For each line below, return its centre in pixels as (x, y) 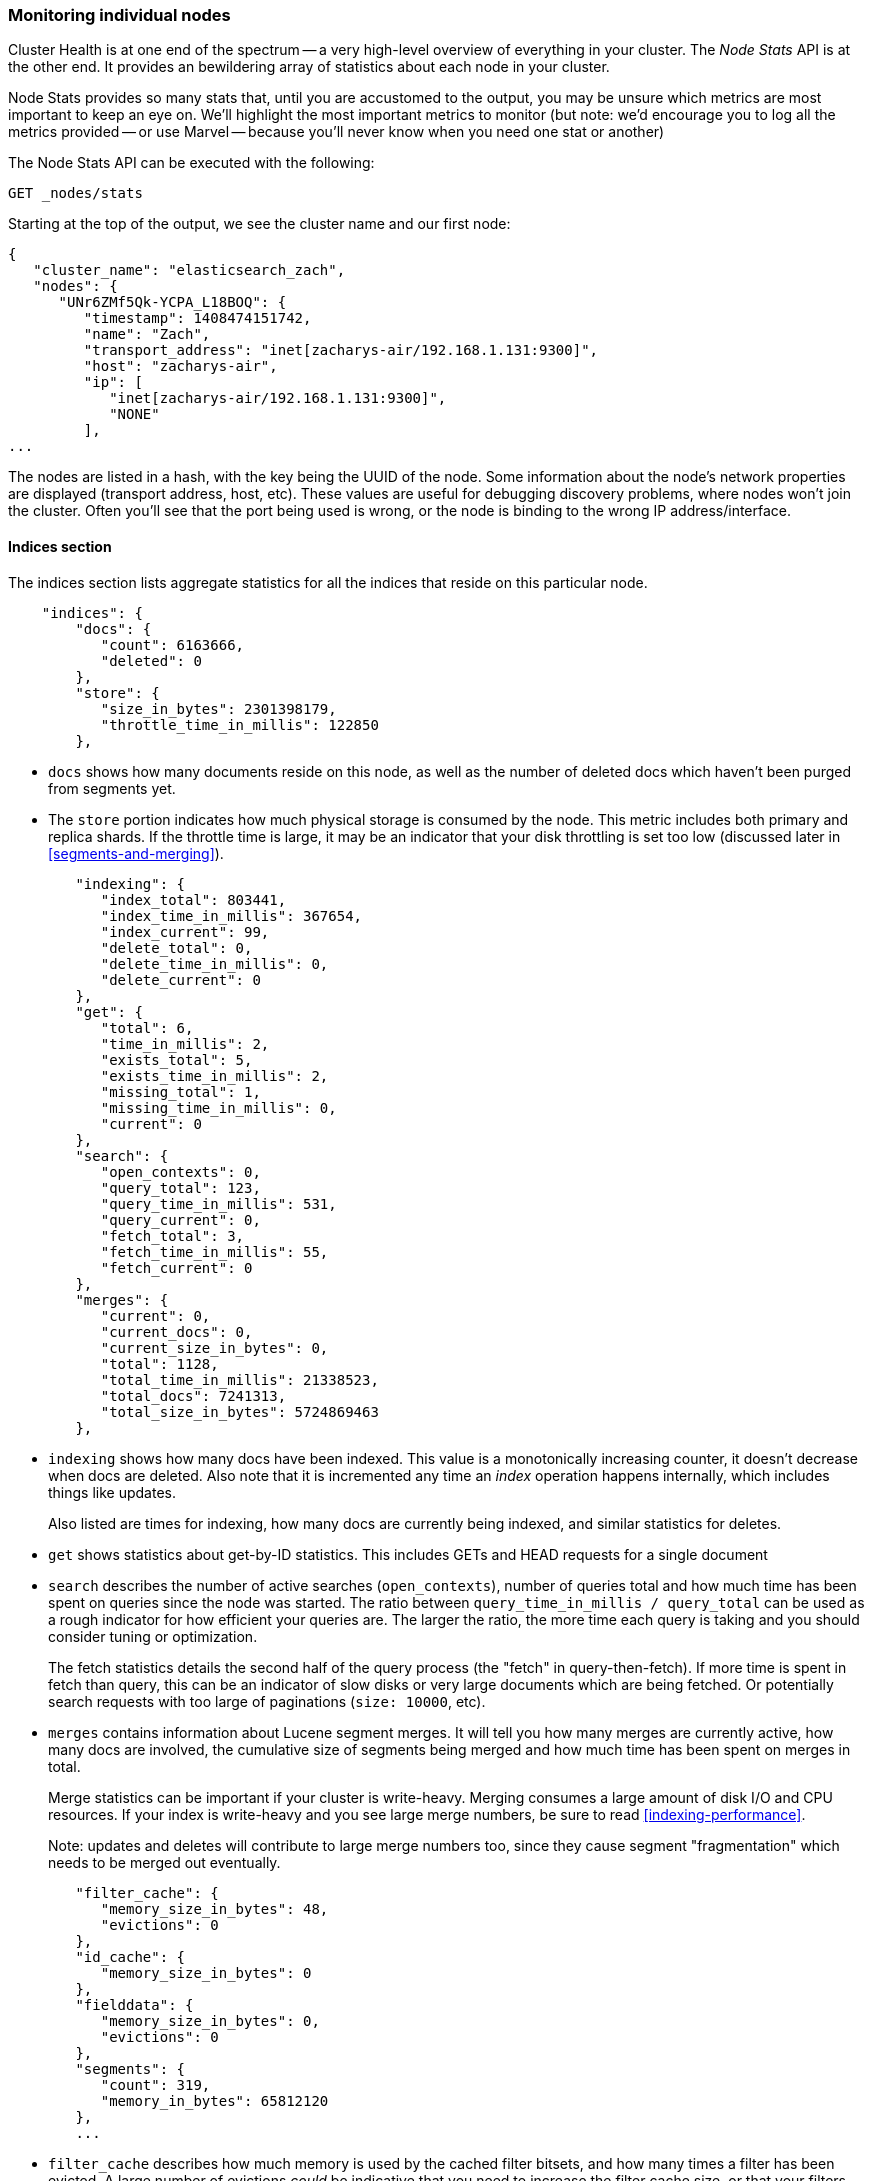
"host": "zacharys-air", (180, 366)
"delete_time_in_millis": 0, (214, 963)
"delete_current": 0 (180, 979)
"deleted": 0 (151, 660)
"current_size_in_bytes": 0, (214, 1347)
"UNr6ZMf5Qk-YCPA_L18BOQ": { (172, 302)
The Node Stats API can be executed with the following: (191, 163)
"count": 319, (155, 2084)
